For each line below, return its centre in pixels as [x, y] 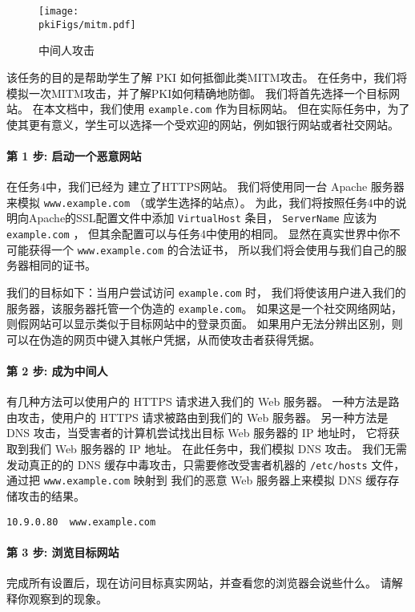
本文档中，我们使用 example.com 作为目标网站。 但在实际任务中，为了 [227, 109]
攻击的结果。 [51, 495]
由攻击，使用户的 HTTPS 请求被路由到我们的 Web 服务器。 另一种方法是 [197, 417]
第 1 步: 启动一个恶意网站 [74, 155]
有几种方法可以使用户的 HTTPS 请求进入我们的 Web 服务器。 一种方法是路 [203, 401]
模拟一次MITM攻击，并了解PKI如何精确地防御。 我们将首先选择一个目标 [197, 93]
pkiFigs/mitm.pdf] [87, 24]
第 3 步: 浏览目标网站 [63, 551]
